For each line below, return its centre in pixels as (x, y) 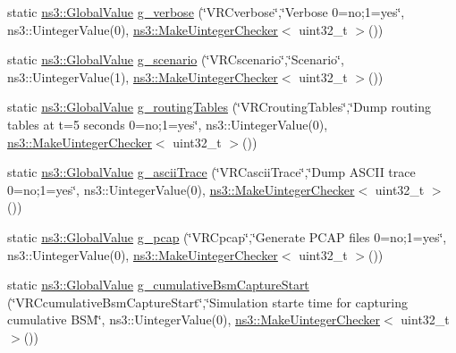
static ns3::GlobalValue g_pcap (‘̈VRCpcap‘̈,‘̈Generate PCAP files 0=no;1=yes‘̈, (227, 236)
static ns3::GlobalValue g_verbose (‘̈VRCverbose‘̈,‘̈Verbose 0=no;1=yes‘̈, (206, 12)
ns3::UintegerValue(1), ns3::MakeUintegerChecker (143, 76)
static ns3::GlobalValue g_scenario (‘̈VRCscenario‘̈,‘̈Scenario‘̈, (176, 59)
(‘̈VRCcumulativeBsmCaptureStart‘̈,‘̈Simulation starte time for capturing (207, 302)
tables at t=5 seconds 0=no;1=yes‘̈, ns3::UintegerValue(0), (168, 124)
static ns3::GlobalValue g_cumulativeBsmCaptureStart (158, 285)
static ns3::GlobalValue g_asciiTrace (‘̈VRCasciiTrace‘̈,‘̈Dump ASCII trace (211, 172)
